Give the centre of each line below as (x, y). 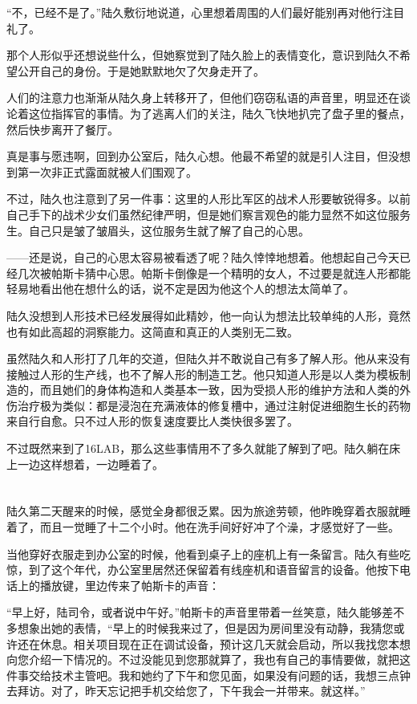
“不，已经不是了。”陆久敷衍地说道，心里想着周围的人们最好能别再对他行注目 (206, 12)
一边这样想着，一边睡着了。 (90, 464)
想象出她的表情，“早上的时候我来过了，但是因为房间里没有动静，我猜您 (205, 628)
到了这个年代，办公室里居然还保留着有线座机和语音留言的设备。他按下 (214, 570)
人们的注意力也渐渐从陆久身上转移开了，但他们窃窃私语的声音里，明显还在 (203, 98)
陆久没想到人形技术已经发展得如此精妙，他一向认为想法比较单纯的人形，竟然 (208, 315)
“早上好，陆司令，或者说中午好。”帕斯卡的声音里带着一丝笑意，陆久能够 (194, 612)
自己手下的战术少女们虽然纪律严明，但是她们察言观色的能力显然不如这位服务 (208, 214)
